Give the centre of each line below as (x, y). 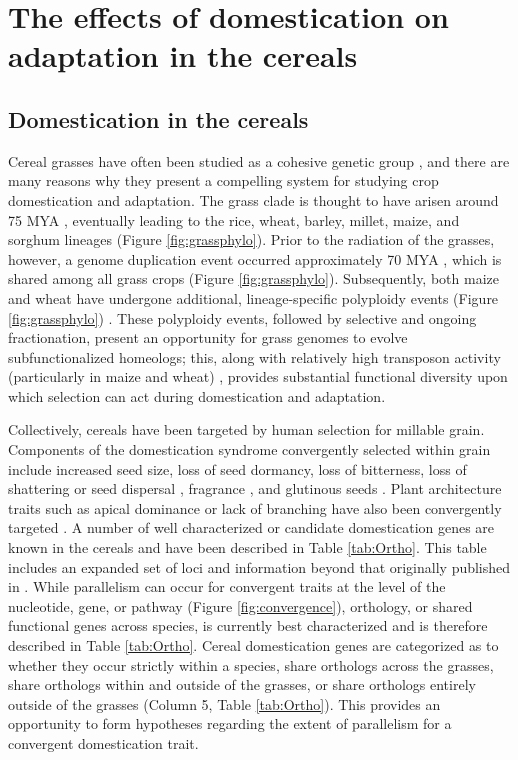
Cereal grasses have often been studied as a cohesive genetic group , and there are (259, 160)
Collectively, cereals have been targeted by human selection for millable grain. (246, 429)
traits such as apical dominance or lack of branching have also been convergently (255, 507)
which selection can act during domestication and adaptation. (197, 395)
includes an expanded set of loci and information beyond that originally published (259, 566)
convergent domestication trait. (103, 742)
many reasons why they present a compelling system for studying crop (223, 180)
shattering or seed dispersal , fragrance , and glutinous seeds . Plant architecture (255, 488)
